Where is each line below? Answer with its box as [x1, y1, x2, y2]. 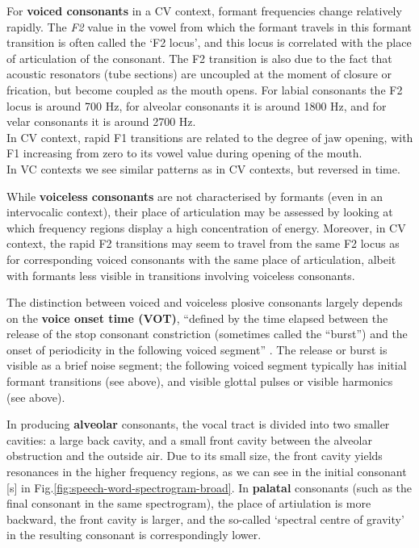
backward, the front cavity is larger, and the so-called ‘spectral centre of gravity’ [6, 510, 404, 527]
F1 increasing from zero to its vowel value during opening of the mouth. [6, 144, 362, 161]
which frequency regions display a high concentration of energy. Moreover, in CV [6, 219, 406, 236]
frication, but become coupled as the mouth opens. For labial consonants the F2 [6, 81, 403, 98]
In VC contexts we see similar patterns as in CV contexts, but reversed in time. [6, 160, 400, 177]
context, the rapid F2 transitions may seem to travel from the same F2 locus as [6, 235, 400, 252]
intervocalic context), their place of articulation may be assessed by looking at [6, 203, 393, 220]
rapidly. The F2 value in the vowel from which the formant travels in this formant [6, 18, 412, 35]
